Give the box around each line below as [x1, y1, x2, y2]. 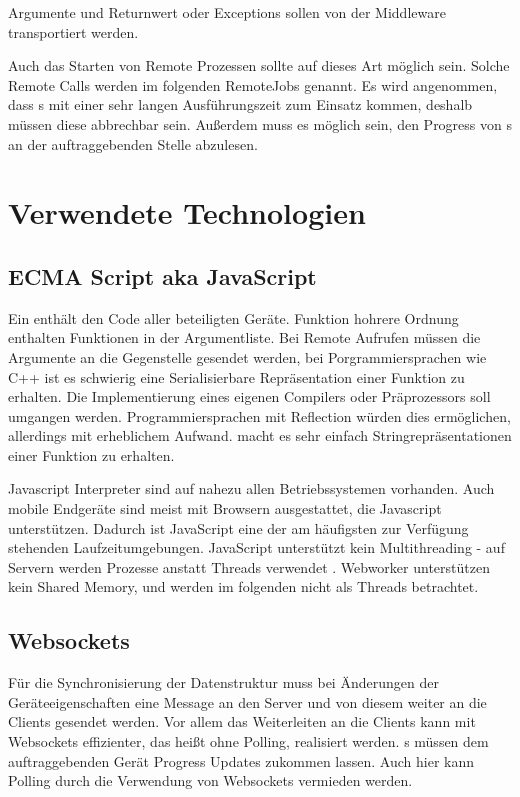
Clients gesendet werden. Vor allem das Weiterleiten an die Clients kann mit [8, 711, 476, 732]
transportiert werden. [8, 21, 139, 42]
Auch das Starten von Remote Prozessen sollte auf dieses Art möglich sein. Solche [8, 55, 510, 76]
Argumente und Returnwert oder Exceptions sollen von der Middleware [8, 2, 446, 22]
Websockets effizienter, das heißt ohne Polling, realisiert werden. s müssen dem [8, 731, 489, 752]
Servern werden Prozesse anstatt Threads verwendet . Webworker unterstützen [8, 556, 490, 577]
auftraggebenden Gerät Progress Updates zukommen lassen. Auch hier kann [8, 750, 474, 771]
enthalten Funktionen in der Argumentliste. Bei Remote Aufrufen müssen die [8, 327, 481, 348]
